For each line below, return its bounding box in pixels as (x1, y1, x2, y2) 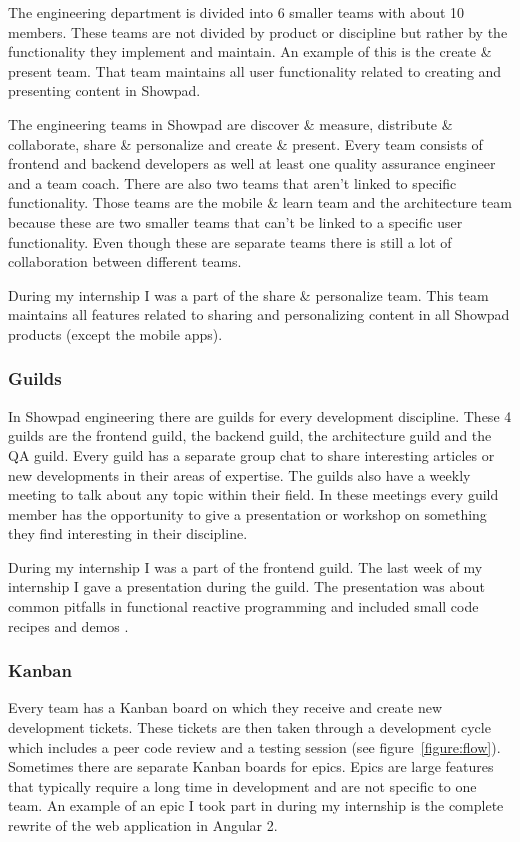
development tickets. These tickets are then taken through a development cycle (8, 717, 491, 738)
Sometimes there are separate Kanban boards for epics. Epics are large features (8, 756, 494, 777)
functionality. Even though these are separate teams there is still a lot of (8, 231, 452, 252)
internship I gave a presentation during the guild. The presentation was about (8, 576, 485, 597)
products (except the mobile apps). (8, 323, 223, 344)
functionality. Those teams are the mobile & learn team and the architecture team (8, 192, 512, 213)
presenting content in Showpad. (8, 80, 201, 101)
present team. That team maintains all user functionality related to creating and (8, 60, 502, 81)
